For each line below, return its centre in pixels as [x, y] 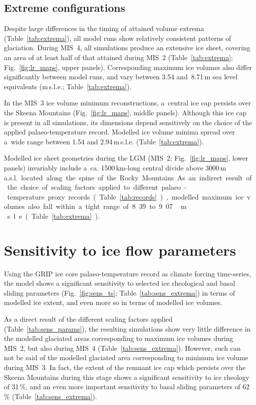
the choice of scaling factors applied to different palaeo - [97, 187]
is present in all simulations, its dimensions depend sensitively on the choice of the [128, 122]
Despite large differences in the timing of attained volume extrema [104, 28]
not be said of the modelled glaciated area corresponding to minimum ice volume [126, 357]
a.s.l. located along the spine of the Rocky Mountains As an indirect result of [128, 177]
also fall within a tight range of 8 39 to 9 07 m [107, 206]
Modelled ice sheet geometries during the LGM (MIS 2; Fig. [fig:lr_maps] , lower [126, 158]
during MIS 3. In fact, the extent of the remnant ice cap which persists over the [125, 367]
